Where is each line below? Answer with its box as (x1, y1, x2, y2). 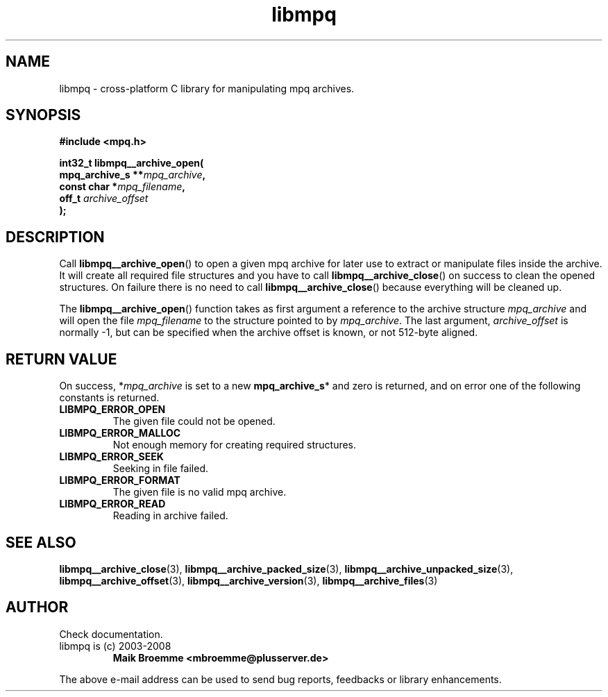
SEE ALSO (6, 533, 76, 551)
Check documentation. (59, 628, 163, 640)
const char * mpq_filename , (59, 180, 185, 193)
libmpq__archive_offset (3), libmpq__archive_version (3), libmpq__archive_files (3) (59, 574, 438, 587)
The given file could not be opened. (112, 415, 276, 428)
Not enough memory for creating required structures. (112, 439, 357, 451)
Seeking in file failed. (112, 462, 209, 475)
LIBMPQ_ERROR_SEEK (59, 451, 164, 463)
